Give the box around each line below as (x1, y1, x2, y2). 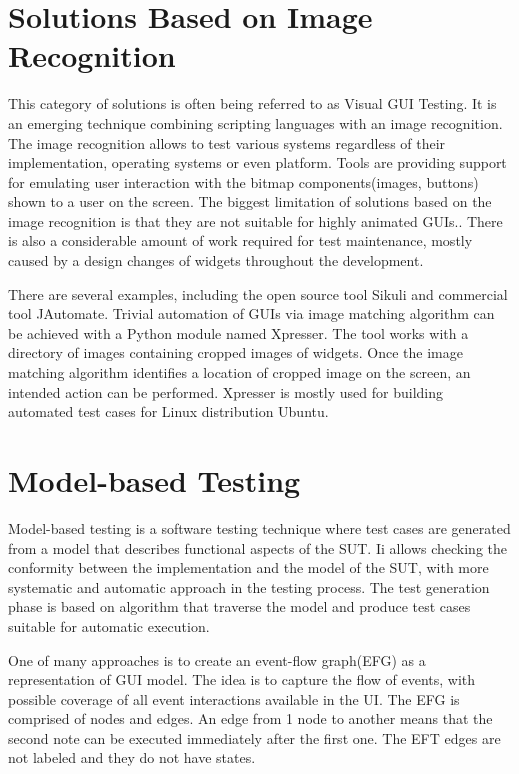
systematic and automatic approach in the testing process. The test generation (8, 576, 490, 597)
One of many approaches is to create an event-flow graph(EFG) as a (8, 649, 426, 670)
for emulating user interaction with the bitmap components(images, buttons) (8, 171, 479, 192)
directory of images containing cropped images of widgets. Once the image (8, 342, 463, 363)
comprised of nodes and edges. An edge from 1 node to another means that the (8, 708, 493, 729)
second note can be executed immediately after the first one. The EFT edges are (8, 727, 501, 748)
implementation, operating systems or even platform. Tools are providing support (8, 152, 507, 173)
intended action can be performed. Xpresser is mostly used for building (8, 381, 444, 402)
